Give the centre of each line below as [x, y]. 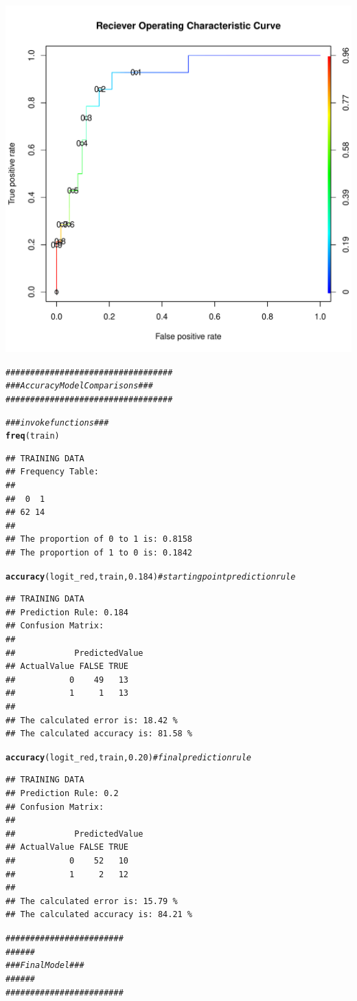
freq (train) [33, 436]
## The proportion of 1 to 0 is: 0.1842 [99, 553]
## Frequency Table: [53, 472]
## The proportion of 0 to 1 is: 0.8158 [99, 539]
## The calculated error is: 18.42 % [92, 720]
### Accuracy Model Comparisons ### [79, 386]
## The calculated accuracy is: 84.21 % [99, 915]
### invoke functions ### [57, 422]
